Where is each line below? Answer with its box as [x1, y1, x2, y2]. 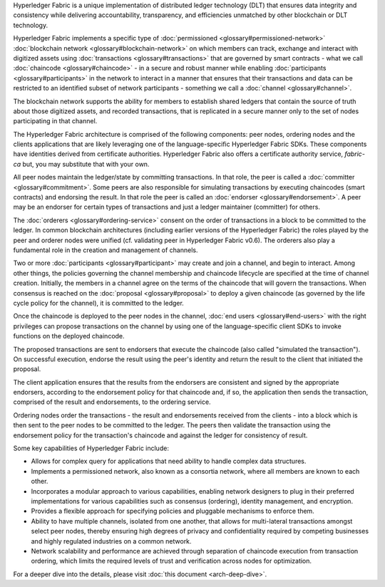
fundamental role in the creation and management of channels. [13, 246, 198, 254]
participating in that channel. [13, 117, 98, 125]
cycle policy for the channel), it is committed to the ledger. [13, 298, 185, 307]
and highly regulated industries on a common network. [31, 536, 192, 545]
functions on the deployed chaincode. [13, 332, 125, 341]
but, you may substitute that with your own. [22, 160, 150, 168]
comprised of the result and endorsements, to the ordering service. [13, 398, 211, 406]
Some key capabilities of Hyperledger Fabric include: [13, 444, 169, 452]
